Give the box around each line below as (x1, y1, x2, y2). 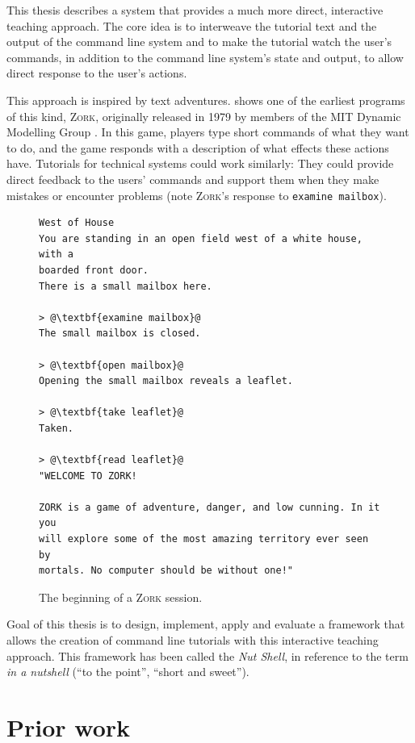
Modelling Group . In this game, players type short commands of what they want (6, 123, 409, 140)
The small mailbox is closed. (39, 328, 201, 340)
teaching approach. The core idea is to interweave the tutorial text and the (6, 17, 377, 34)
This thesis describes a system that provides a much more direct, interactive (6, 2, 384, 18)
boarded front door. (39, 264, 149, 276)
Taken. (39, 422, 73, 434)
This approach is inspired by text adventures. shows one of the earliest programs (6, 91, 405, 108)
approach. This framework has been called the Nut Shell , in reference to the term (6, 647, 409, 664)
